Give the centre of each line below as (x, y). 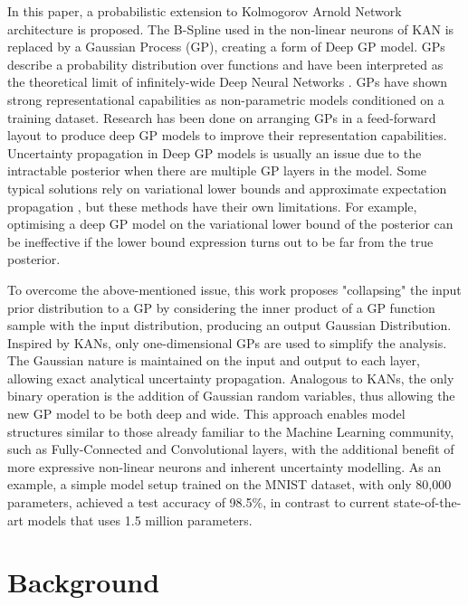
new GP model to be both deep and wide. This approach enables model (206, 414)
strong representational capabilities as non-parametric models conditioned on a (226, 99)
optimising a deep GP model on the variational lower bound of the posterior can (230, 224)
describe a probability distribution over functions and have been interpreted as (225, 64)
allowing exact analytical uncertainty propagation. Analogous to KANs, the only (231, 378)
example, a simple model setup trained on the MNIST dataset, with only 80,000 (229, 484)
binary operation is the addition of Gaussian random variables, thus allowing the (231, 396)
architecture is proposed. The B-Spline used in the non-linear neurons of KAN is (231, 28)
